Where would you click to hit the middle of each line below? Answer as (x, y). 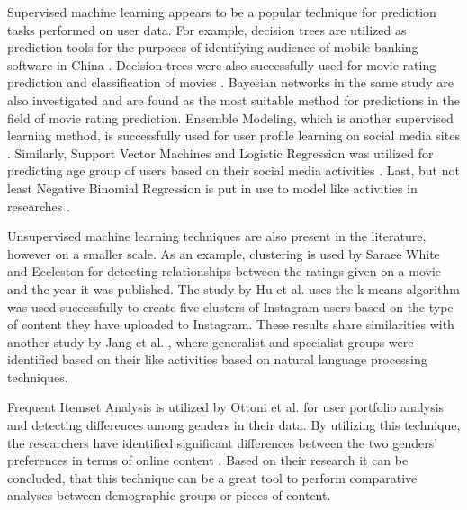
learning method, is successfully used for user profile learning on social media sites (233, 135)
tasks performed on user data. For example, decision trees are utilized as (207, 29)
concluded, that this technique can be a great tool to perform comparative (212, 477)
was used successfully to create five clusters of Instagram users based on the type (230, 306)
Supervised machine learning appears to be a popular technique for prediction (222, 12)
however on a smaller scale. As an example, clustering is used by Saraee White (224, 253)
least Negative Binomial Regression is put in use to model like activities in (212, 188)
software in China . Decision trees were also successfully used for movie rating (222, 64)
